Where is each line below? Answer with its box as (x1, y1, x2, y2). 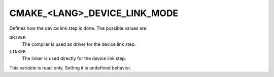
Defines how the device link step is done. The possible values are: (9, 25, 148, 31)
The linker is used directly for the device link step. (22, 55, 126, 61)
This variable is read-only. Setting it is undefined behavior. (9, 64, 131, 70)
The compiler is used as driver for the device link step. (22, 41, 136, 47)
